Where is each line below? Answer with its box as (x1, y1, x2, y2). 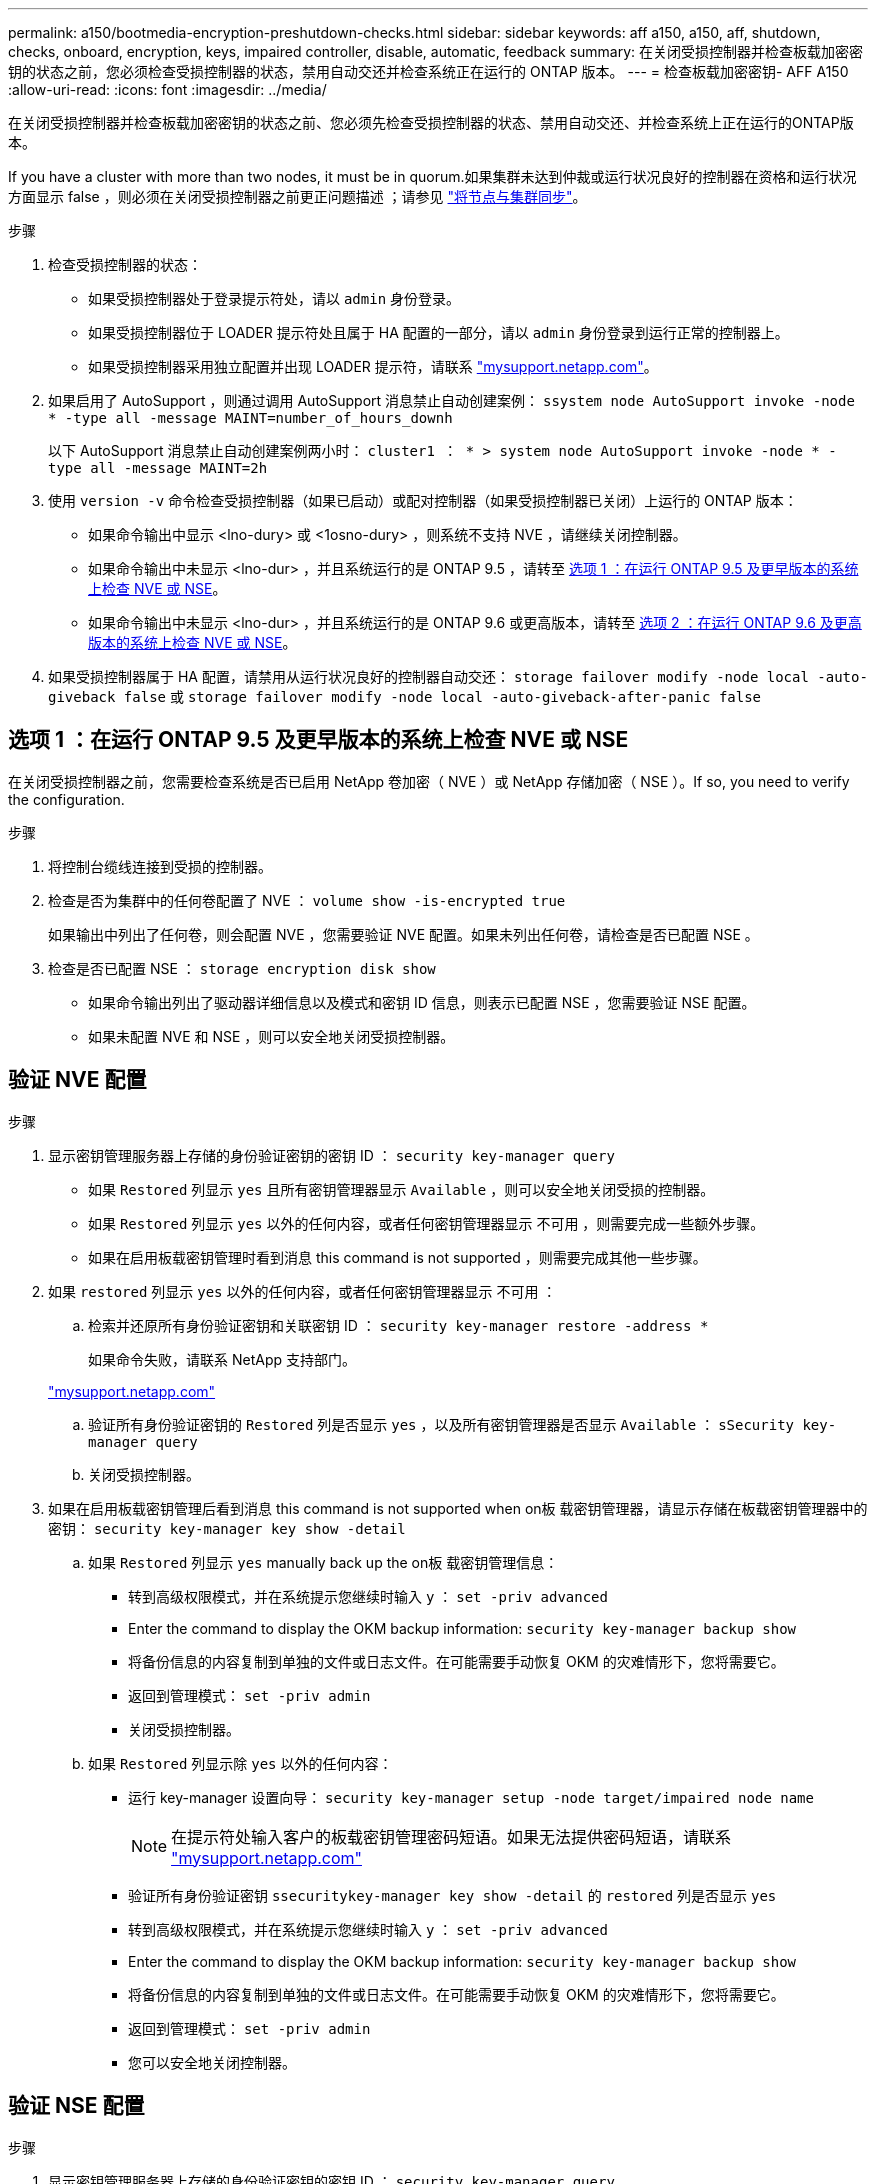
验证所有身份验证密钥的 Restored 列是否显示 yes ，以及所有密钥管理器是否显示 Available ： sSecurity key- (88, 1415, 837, 1433)
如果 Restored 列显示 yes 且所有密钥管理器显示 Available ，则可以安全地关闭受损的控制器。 (88, 1180, 715, 1198)
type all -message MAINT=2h (48, 460, 268, 476)
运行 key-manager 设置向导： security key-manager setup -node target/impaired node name (128, 1788, 814, 1806)
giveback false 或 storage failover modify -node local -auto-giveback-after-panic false (48, 688, 762, 705)
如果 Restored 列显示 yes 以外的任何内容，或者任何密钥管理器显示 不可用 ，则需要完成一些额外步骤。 (88, 1214, 765, 1232)
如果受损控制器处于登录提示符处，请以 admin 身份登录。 (88, 290, 461, 307)
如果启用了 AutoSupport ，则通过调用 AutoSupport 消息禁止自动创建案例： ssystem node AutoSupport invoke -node (48, 392, 855, 409)
